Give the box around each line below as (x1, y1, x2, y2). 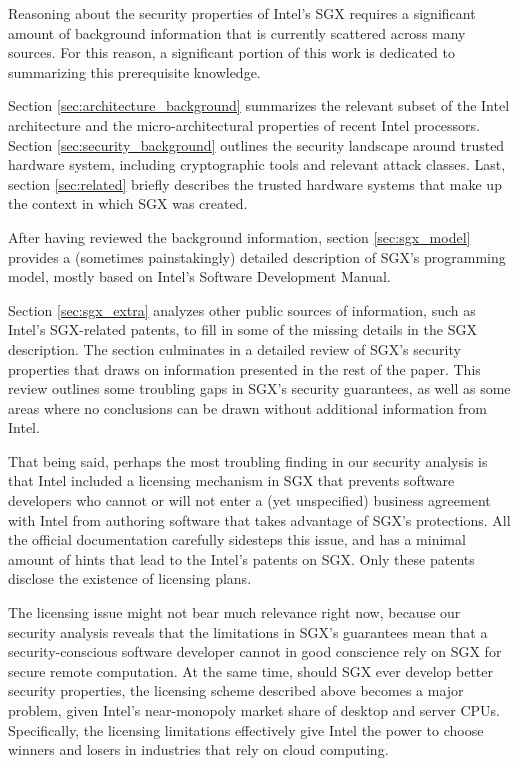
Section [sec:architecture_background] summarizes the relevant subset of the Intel (8, 95, 510, 116)
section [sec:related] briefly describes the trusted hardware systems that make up (8, 173, 502, 194)
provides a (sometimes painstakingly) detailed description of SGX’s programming (8, 246, 506, 267)
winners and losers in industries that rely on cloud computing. (8, 739, 389, 760)
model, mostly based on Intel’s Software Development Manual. (8, 266, 391, 287)
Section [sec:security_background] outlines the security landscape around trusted (8, 134, 505, 155)
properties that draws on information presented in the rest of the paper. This (8, 358, 481, 379)
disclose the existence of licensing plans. (8, 568, 252, 589)
